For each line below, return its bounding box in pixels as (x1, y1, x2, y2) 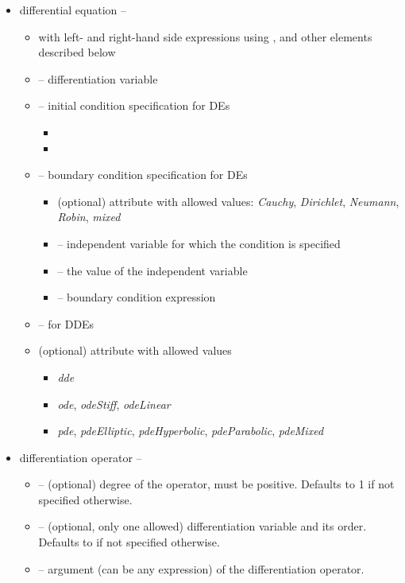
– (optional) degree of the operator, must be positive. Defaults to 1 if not (38, 476, 395, 492)
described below (38, 44, 116, 60)
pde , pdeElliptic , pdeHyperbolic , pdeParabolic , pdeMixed (57, 422, 324, 439)
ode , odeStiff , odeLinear (57, 395, 171, 412)
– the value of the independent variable (57, 262, 248, 278)
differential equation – (19, 2, 127, 17)
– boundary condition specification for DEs (38, 166, 248, 183)
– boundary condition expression (57, 289, 216, 305)
